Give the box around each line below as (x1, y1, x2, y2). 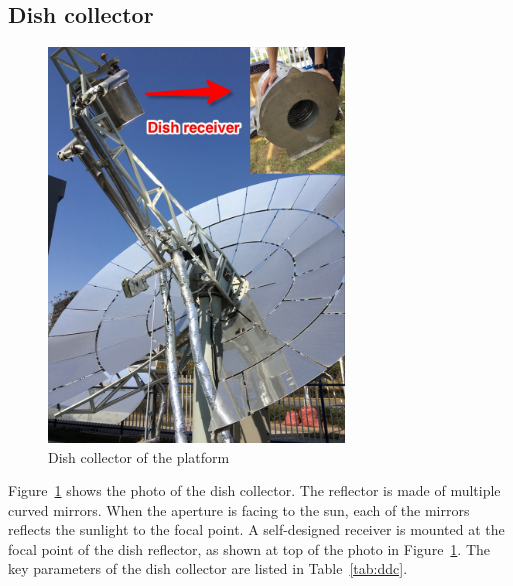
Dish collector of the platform (48, 446, 230, 467)
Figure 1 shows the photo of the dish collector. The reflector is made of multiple (8, 480, 501, 501)
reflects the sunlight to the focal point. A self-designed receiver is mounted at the (8, 519, 505, 540)
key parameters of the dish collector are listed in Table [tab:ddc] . (8, 558, 408, 579)
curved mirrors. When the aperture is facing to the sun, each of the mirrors (8, 499, 470, 520)
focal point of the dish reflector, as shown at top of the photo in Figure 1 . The (8, 538, 491, 559)
